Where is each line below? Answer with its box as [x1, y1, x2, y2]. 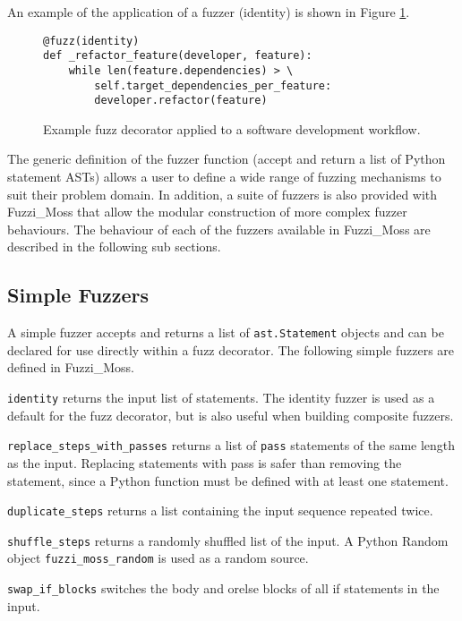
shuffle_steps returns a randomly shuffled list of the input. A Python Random [7, 531, 449, 549]
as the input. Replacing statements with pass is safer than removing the [7, 453, 402, 472]
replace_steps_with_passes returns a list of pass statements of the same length [7, 436, 456, 455]
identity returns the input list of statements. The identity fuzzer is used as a [7, 388, 435, 407]
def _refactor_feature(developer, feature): [43, 49, 312, 63]
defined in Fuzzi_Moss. [7, 358, 134, 377]
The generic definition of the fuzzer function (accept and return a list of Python [7, 149, 446, 168]
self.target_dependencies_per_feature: [94, 79, 332, 92]
